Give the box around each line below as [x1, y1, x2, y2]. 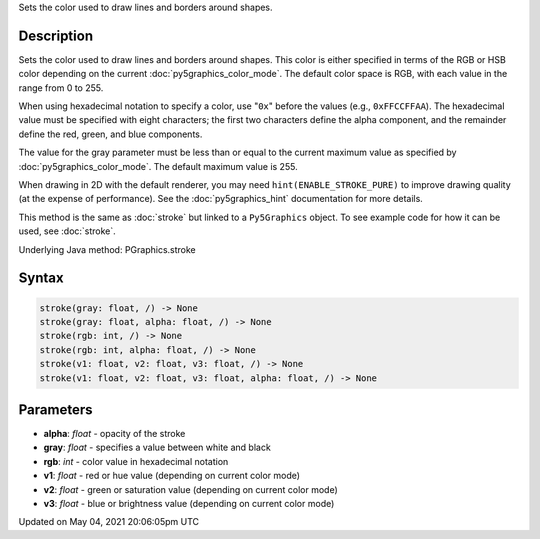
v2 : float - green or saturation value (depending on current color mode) [43, 483, 339, 495]
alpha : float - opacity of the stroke [43, 428, 186, 440]
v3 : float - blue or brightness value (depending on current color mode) [43, 498, 335, 509]
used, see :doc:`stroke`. [18, 225, 117, 237]
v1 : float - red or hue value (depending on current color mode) [43, 470, 300, 482]
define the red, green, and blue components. [18, 128, 203, 140]
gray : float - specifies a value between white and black [43, 441, 272, 454]
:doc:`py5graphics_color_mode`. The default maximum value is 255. [18, 160, 299, 172]
